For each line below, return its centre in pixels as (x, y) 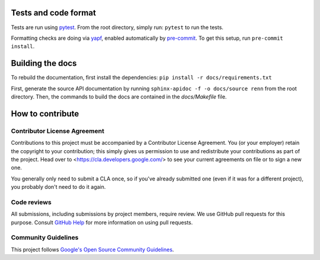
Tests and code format (53, 13)
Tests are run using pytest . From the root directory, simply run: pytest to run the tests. (117, 27)
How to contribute (45, 114)
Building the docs (44, 63)
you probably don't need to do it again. (58, 187)
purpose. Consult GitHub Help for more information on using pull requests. (102, 222)
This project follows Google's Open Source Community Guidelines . (92, 249)
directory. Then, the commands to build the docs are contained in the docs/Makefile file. (119, 96)
